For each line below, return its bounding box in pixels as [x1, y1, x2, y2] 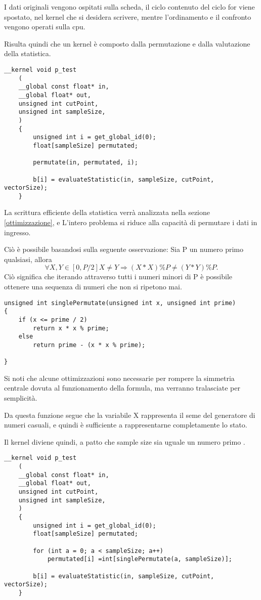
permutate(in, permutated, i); [33, 159, 138, 166]
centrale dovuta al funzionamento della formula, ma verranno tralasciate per [4, 382, 240, 393]
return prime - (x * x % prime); [33, 341, 146, 349]
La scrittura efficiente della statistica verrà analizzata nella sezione [4, 207, 210, 218]
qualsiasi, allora [4, 253, 52, 264]
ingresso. [4, 227, 31, 237]
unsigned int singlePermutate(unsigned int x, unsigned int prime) [4, 299, 236, 307]
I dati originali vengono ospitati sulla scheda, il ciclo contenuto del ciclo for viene [4, 2, 255, 12]
